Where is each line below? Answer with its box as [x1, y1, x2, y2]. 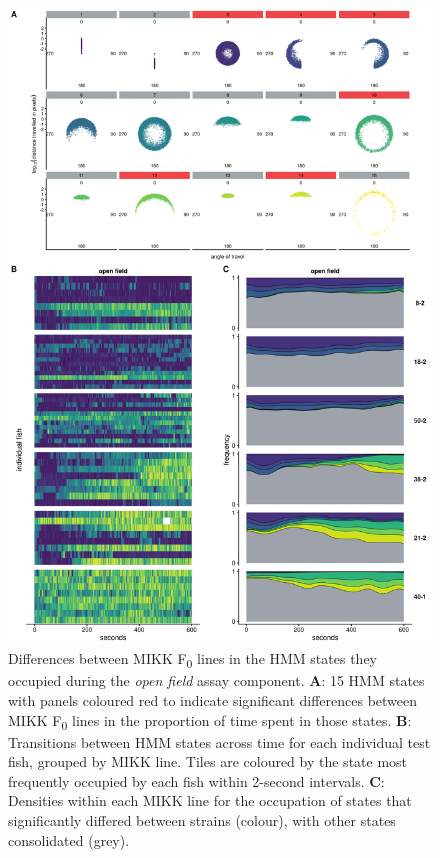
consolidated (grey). [8, 829, 130, 850]
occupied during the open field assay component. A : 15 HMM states [8, 670, 425, 691]
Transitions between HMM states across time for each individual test [8, 731, 431, 752]
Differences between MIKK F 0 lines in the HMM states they [8, 648, 377, 671]
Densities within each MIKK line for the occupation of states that [8, 790, 412, 811]
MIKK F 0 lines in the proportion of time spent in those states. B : [8, 709, 412, 733]
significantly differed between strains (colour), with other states [8, 810, 396, 831]
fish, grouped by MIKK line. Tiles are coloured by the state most [8, 751, 408, 772]
